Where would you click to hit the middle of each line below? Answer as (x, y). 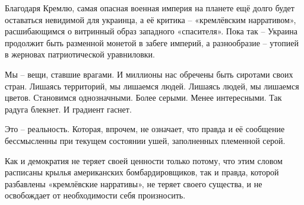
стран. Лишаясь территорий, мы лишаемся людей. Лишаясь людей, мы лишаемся (152, 86)
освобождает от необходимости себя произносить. (95, 195)
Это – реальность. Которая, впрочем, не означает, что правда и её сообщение (145, 129)
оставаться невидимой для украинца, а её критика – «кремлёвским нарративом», (151, 19)
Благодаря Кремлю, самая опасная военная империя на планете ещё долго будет (150, 8)
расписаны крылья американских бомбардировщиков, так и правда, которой (142, 172)
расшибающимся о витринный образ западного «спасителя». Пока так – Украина (151, 31)
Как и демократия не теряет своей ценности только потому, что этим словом (144, 160)
